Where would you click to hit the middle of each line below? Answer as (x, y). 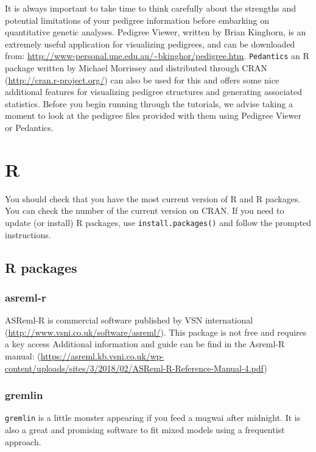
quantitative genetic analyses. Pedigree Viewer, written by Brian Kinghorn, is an (156, 32)
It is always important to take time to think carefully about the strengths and (150, 8)
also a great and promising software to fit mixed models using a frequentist (145, 429)
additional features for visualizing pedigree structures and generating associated (154, 92)
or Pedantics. (29, 127)
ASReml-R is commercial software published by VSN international (129, 320)
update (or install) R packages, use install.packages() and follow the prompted (158, 222)
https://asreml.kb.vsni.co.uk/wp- (102, 355)
